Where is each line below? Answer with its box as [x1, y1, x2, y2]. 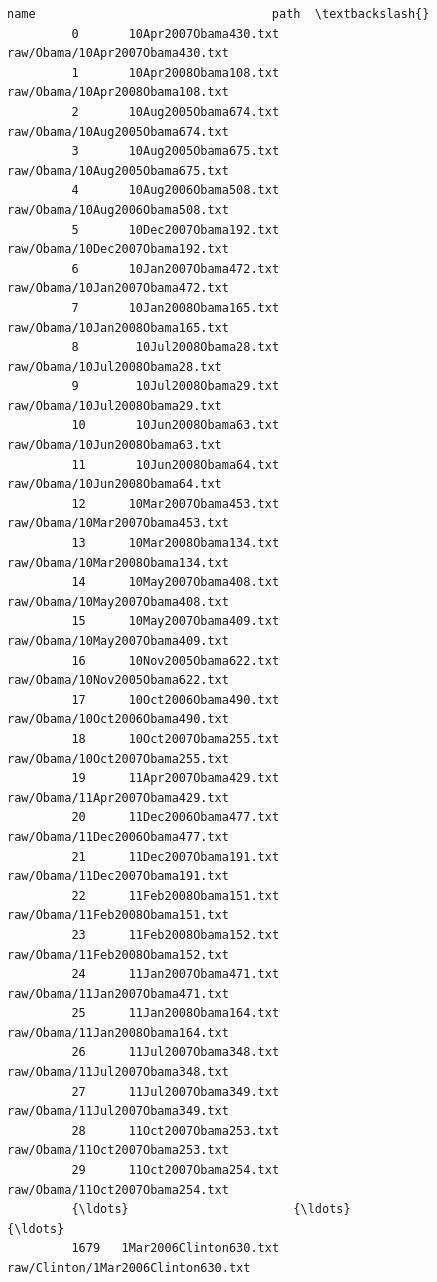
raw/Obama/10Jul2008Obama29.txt [7, 398, 222, 413]
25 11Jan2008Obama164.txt [71, 1006, 280, 1021]
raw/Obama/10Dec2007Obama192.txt [7, 242, 229, 257]
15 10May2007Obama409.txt [71, 614, 280, 629]
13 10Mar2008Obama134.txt [71, 536, 280, 551]
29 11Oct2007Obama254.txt [71, 1163, 280, 1178]
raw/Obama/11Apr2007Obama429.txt [7, 790, 229, 805]
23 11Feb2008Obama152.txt [71, 927, 280, 942]
